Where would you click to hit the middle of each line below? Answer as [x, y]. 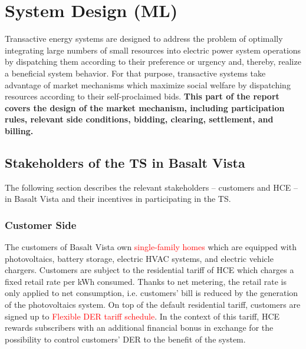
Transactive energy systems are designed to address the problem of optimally [144, 39]
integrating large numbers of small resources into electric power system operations [153, 50]
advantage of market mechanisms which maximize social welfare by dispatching [148, 84]
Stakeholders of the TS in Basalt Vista [125, 162]
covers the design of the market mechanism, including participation [145, 107]
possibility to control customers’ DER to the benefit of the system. [125, 339]
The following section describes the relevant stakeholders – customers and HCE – [152, 187]
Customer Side [41, 225]
